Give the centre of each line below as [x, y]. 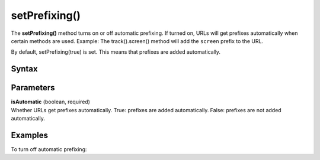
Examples [30, 135]
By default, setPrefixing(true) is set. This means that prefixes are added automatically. [116, 52]
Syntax [24, 69]
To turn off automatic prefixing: [49, 149]
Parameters [33, 88]
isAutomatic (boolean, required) [50, 102]
